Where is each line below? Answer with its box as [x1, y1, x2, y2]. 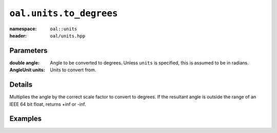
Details [9, 80, 33, 89]
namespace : [9, 26, 37, 32]
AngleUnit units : [9, 67, 46, 73]
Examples [9, 115, 42, 123]
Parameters [9, 46, 48, 55]
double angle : [9, 60, 39, 66]
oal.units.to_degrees [9, 8, 118, 19]
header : [9, 32, 27, 39]
